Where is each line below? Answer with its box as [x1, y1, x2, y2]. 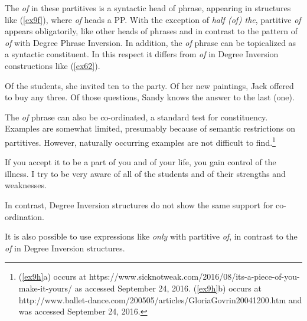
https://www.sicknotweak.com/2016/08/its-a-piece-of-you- [89, 270, 300, 283]
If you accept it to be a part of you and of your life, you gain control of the [5, 156, 276, 168]
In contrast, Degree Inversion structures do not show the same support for [5, 198, 273, 211]
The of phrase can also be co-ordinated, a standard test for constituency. [5, 110, 268, 123]
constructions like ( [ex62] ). [5, 59, 100, 71]
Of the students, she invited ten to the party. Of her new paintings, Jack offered [5, 79, 294, 91]
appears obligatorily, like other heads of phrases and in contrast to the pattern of [5, 25, 298, 37]
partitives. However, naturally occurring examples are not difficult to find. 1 [5, 134, 276, 148]
